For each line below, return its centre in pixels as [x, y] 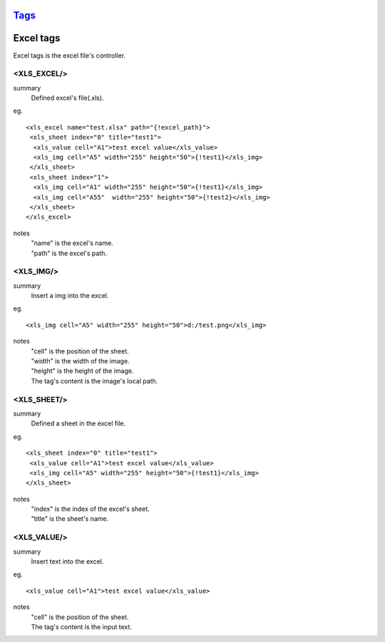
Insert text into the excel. [67, 561]
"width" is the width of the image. [80, 361]
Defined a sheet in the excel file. [78, 423]
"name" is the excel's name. [72, 243]
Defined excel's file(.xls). [67, 98]
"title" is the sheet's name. [70, 519]
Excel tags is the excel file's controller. [70, 55]
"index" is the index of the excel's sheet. [90, 509]
